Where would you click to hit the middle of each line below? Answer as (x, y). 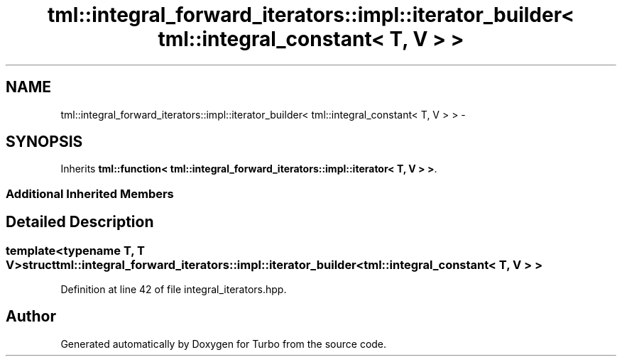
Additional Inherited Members (90, 193)
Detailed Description (80, 222)
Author (31, 317)
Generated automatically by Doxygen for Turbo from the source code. (224, 344)
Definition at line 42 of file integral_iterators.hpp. (174, 290)
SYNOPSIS (44, 142)
